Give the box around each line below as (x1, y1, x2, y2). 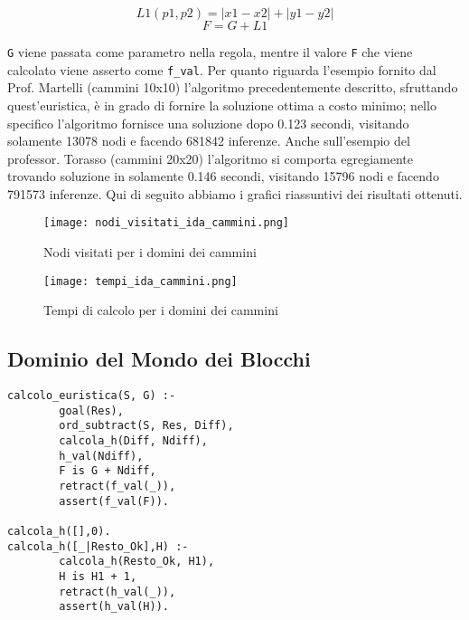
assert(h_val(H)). (59, 600, 169, 614)
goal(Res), (59, 404, 124, 417)
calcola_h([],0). (7, 525, 111, 539)
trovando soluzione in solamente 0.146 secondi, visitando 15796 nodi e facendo (7, 167, 439, 186)
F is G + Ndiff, (59, 464, 156, 478)
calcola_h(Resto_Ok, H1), (59, 555, 215, 568)
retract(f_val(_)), (59, 480, 176, 493)
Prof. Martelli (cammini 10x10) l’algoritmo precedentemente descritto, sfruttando (7, 78, 458, 97)
